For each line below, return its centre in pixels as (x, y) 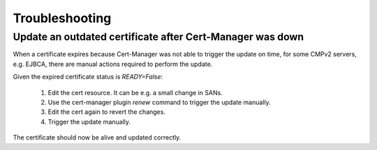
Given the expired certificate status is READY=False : (88, 77)
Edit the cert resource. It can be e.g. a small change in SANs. (135, 92)
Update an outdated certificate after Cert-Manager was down (158, 37)
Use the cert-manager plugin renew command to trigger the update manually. (160, 102)
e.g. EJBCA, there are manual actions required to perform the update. (113, 64)
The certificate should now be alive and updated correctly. (97, 137)
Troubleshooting (62, 18)
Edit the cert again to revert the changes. (106, 112)
